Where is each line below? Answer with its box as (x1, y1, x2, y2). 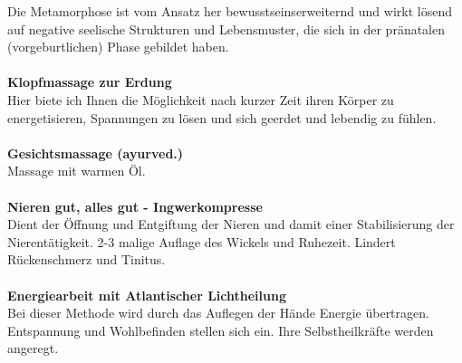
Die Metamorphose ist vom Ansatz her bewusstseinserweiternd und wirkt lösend (7, 2, 452, 20)
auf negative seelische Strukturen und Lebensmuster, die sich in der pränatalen (7, 19, 446, 38)
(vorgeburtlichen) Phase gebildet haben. (7, 37, 229, 56)
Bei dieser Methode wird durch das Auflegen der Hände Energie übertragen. (7, 303, 429, 322)
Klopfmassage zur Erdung (7, 72, 172, 91)
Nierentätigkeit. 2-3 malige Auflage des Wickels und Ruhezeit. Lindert (7, 232, 396, 251)
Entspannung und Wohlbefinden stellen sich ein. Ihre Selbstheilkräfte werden (7, 320, 434, 339)
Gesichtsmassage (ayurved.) (7, 143, 184, 162)
